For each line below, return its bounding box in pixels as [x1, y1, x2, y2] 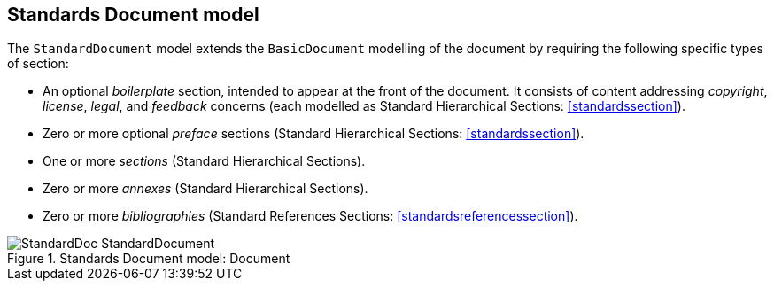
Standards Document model [7, 4, 259, 26]
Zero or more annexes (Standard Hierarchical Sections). [43, 181, 368, 197]
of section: [7, 56, 69, 72]
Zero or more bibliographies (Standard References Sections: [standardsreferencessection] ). [43, 208, 578, 224]
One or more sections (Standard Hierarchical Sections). [43, 153, 366, 169]
